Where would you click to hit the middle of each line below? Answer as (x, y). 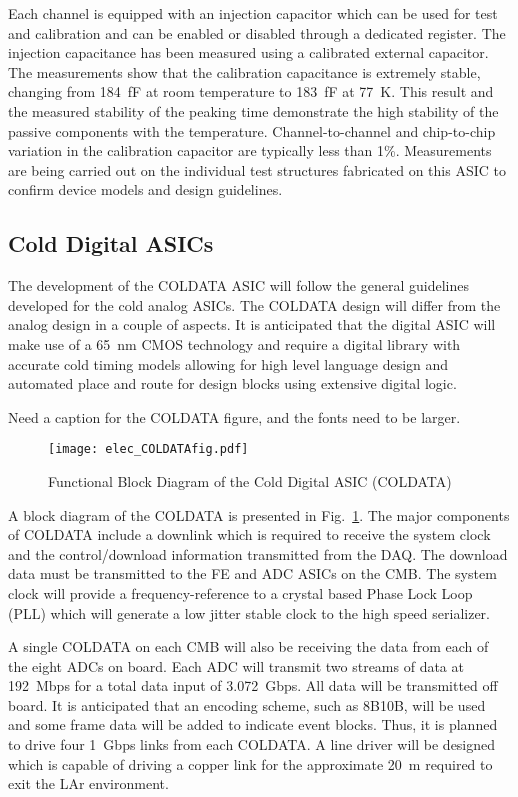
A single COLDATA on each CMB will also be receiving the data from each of (248, 646)
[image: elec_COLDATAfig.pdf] (148, 449)
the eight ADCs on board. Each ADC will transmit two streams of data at (236, 665)
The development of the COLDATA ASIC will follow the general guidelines (238, 285)
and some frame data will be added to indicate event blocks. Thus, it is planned (253, 724)
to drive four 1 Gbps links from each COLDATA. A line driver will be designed (252, 744)
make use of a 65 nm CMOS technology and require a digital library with (234, 343)
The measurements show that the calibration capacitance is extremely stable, (244, 71)
